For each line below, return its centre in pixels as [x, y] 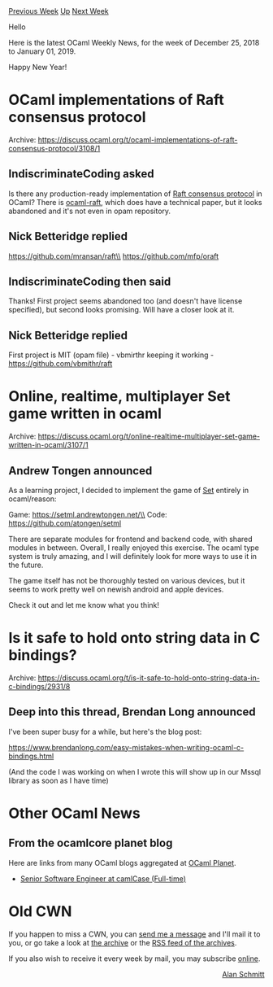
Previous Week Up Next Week [59, 11]
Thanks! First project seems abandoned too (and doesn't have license [126, 301]
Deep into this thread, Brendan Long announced [132, 712]
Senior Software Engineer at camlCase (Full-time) [103, 878]
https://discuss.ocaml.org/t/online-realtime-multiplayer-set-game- [149, 436]
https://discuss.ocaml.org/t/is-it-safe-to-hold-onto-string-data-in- [149, 678]
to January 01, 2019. [42, 51]
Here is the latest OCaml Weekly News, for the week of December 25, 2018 [134, 43]
